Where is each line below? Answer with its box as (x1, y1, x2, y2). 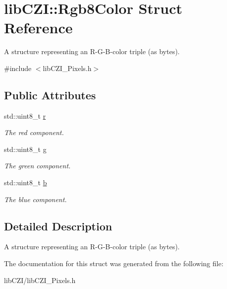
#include (4, 63, 32, 73)
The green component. (4, 160, 71, 171)
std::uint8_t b (4, 177, 47, 188)
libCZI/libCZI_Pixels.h (4, 275, 76, 285)
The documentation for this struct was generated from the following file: (4, 258, 224, 269)
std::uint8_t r (4, 110, 46, 121)
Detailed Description (4, 218, 113, 233)
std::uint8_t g (4, 144, 47, 154)
